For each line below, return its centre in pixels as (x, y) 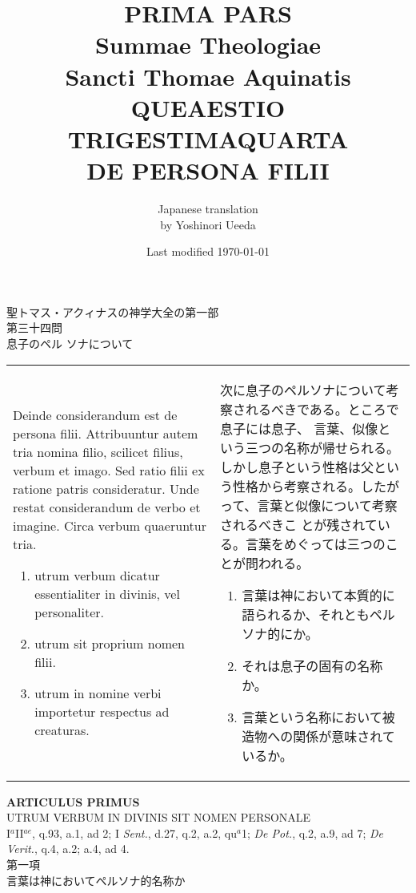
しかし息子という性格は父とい (309, 467)
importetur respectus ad (102, 711)
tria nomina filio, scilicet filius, (98, 451)
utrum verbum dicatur (97, 575)
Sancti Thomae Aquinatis (208, 76)
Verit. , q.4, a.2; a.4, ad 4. (68, 849)
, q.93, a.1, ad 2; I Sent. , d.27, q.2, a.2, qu (135, 832)
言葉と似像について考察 (327, 505)
